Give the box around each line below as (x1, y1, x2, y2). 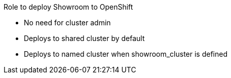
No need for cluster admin (24, 18, 111, 27)
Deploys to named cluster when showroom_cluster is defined (24, 50, 228, 58)
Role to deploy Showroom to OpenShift (4, 3, 133, 11)
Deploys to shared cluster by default (24, 34, 145, 43)
